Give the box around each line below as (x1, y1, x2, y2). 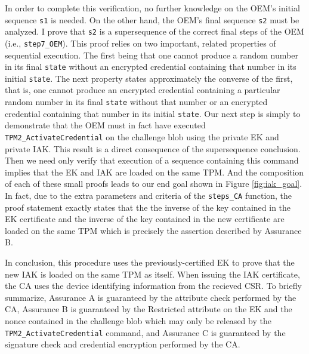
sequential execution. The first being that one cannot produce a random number (5, 48, 298, 61)
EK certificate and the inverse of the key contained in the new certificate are (5, 213, 285, 225)
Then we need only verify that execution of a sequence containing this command (5, 154, 299, 167)
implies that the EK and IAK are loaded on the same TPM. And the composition (5, 165, 304, 178)
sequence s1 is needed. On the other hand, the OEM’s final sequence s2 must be (5, 13, 299, 26)
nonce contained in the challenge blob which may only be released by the (5, 315, 271, 327)
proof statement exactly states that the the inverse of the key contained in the (5, 201, 291, 213)
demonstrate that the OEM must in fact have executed (5, 119, 206, 131)
